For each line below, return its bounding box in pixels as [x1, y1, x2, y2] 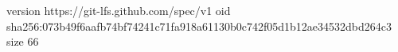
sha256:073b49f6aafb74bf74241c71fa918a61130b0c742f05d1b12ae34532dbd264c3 [6, 17, 392, 34]
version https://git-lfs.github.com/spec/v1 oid [6, 2, 231, 18]
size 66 [6, 33, 39, 50]
